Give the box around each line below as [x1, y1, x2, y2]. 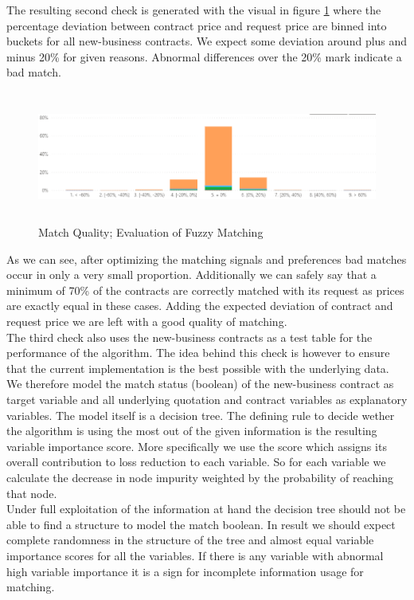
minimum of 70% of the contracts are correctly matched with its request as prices [6, 281, 404, 298]
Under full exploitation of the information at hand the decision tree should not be [6, 500, 406, 517]
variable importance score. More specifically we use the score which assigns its [6, 437, 387, 454]
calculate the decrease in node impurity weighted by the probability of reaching [6, 469, 393, 485]
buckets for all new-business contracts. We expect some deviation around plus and [6, 33, 408, 49]
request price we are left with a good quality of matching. [6, 313, 287, 330]
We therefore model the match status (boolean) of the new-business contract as [6, 375, 394, 392]
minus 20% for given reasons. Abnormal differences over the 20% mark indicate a [6, 48, 402, 65]
